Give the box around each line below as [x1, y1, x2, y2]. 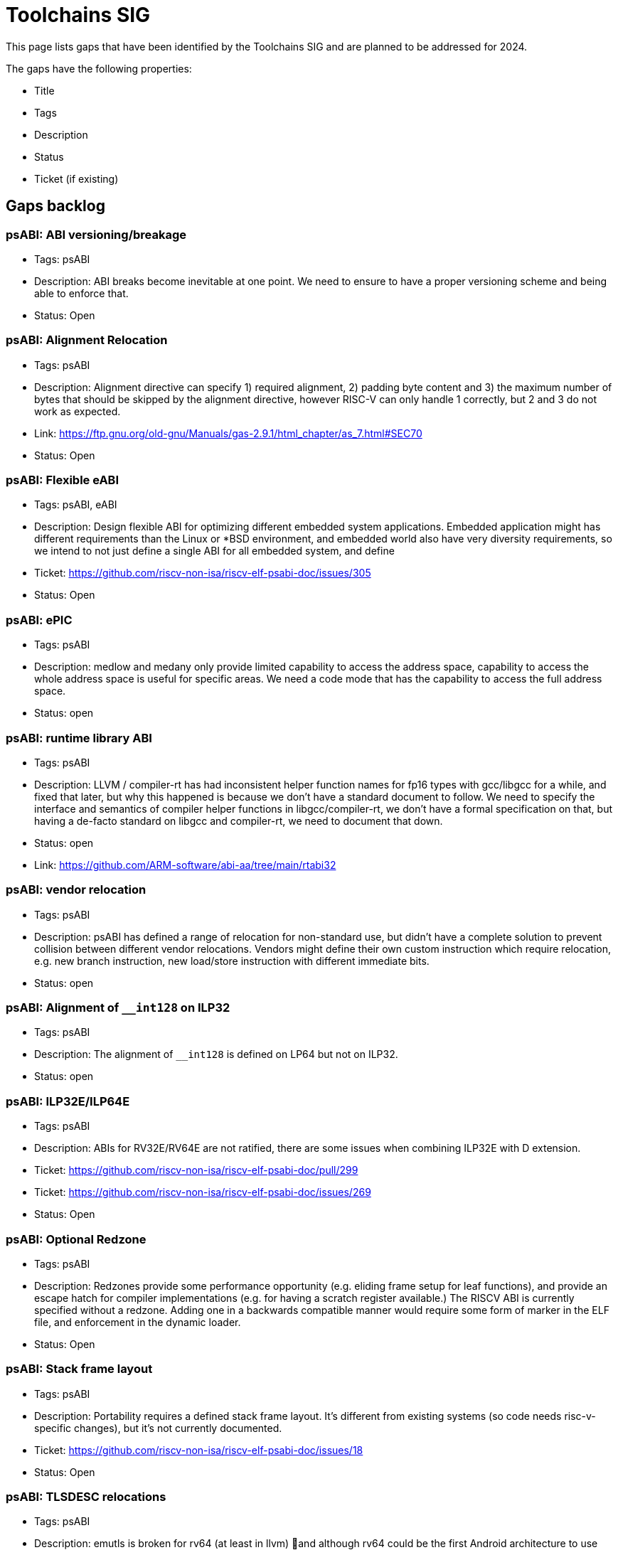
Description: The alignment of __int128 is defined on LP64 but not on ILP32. [34, 1048, 398, 1061]
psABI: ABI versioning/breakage [6, 227, 187, 242]
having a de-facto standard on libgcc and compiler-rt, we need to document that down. [34, 814, 443, 827]
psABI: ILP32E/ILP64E [6, 1094, 130, 1108]
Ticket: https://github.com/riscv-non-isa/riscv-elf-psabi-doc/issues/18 [34, 1443, 363, 1456]
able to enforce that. [34, 287, 129, 299]
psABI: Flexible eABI [6, 473, 119, 488]
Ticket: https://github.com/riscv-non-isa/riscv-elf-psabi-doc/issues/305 [34, 567, 371, 579]
